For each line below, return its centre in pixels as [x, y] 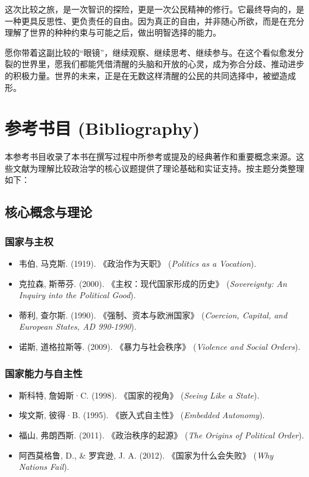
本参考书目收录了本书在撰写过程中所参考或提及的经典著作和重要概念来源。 [150, 157]
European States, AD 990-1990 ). [78, 326]
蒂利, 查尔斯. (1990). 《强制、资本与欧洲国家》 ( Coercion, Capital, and [153, 315]
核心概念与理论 [48, 212]
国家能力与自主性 [44, 373]
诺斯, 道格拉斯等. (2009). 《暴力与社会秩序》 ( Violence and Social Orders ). [160, 347]
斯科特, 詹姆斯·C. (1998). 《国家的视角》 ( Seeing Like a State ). [139, 395]
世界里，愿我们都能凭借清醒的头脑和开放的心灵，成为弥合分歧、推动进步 [163, 64]
